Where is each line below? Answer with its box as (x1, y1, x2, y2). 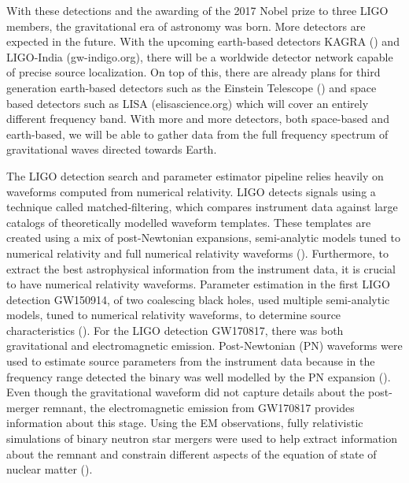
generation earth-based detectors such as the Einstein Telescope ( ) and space (6, 79, 377, 95)
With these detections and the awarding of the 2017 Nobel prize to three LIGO (6, 2, 389, 18)
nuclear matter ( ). (6, 461, 93, 477)
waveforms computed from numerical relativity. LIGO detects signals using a (6, 183, 376, 199)
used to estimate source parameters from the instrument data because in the (6, 353, 375, 370)
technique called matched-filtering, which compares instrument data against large (6, 199, 398, 215)
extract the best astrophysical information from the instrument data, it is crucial (6, 260, 396, 277)
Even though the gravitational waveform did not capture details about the (6, 384, 365, 400)
